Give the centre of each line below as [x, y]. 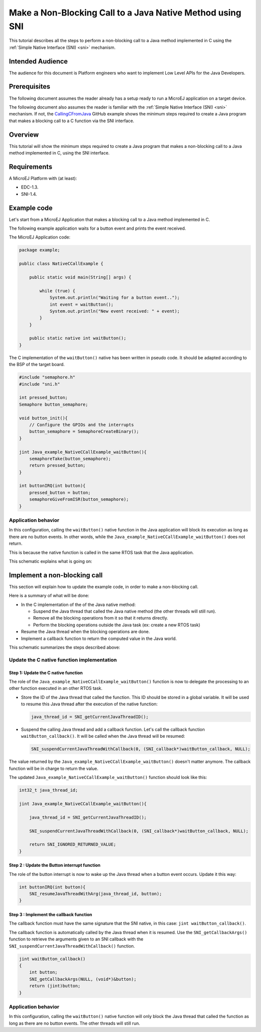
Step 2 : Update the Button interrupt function [55, 865]
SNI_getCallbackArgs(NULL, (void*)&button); [83, 979]
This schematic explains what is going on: [51, 561]
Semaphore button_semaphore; [54, 404]
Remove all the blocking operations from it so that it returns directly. [101, 618]
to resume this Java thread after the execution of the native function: [89, 704]
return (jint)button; [55, 986]
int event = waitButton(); [81, 304]
